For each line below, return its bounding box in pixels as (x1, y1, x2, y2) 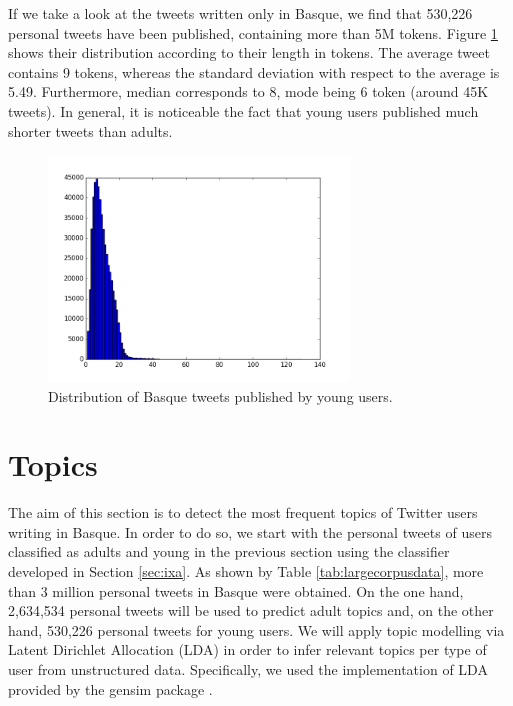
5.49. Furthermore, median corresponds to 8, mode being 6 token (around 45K (8, 81, 489, 102)
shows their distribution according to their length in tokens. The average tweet (8, 42, 490, 63)
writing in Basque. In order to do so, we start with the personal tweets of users (8, 521, 492, 542)
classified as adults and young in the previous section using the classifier (8, 541, 450, 562)
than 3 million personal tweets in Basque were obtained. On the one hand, (8, 580, 464, 601)
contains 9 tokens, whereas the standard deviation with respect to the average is (8, 61, 500, 82)
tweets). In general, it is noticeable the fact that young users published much (8, 100, 479, 121)
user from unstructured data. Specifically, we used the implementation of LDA (8, 658, 488, 679)
